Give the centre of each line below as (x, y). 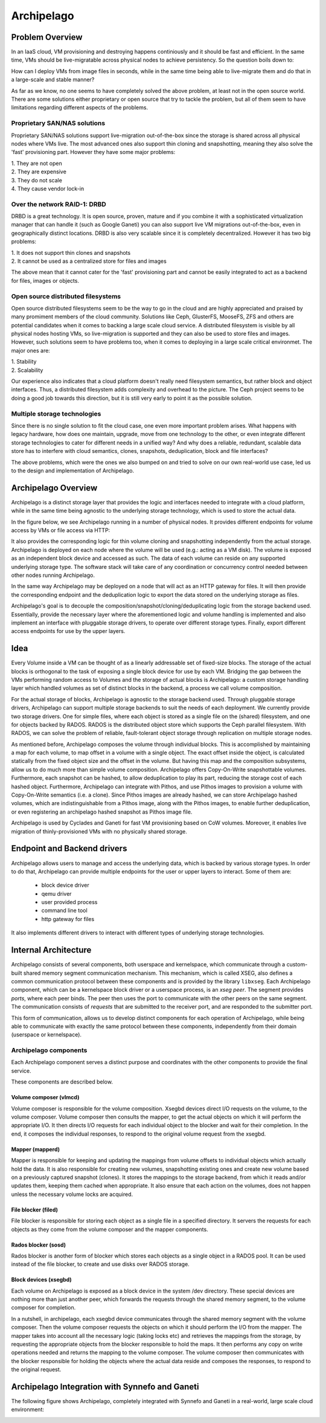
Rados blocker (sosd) (39, 1245)
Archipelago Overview (54, 488)
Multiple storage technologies (56, 414)
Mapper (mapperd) (36, 1149)
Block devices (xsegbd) (41, 1280)
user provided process (69, 902)
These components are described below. (62, 1082)
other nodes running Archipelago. (53, 575)
